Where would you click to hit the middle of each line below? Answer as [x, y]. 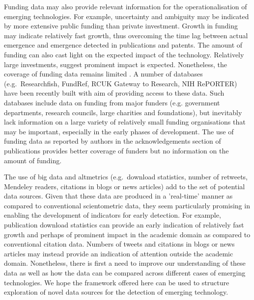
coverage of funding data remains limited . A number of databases [103, 74]
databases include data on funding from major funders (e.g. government [112, 102]
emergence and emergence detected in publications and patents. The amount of [123, 45]
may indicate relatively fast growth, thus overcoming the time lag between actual [126, 35]
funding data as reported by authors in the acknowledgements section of [113, 141]
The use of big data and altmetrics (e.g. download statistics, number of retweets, [126, 177]
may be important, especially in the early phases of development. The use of [119, 131]
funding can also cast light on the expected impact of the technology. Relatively [124, 54]
